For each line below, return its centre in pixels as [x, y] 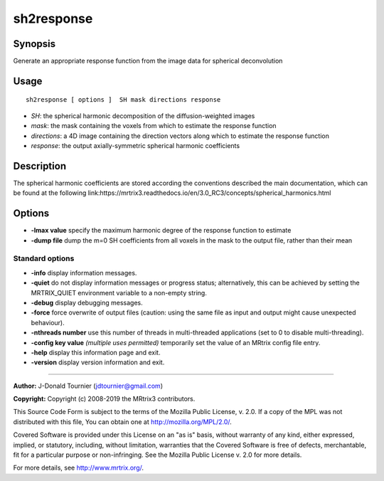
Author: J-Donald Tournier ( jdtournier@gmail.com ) [88, 386]
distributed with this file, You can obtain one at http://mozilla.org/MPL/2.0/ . [123, 422]
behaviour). [48, 322]
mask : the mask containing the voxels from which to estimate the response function [154, 126]
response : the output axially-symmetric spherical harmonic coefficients [135, 146]
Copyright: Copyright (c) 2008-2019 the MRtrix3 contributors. [104, 399]
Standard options [44, 258]
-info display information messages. [84, 273]
